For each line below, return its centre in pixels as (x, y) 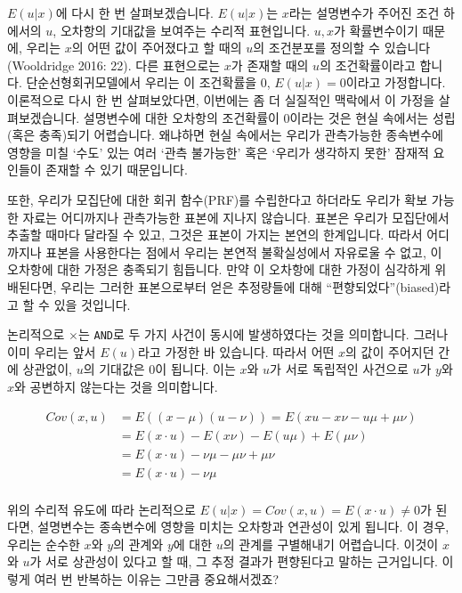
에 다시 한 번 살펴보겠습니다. (134, 12)
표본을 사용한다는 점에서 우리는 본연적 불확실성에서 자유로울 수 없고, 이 (244, 252)
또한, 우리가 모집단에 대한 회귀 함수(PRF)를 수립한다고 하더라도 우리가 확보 (218, 199)
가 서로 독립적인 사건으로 (339, 369)
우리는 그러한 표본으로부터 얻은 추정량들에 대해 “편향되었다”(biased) (250, 286)
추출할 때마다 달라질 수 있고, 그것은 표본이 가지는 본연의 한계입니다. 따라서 (215, 235)
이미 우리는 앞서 (52, 351)
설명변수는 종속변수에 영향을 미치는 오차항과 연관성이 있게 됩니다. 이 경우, (243, 527)
